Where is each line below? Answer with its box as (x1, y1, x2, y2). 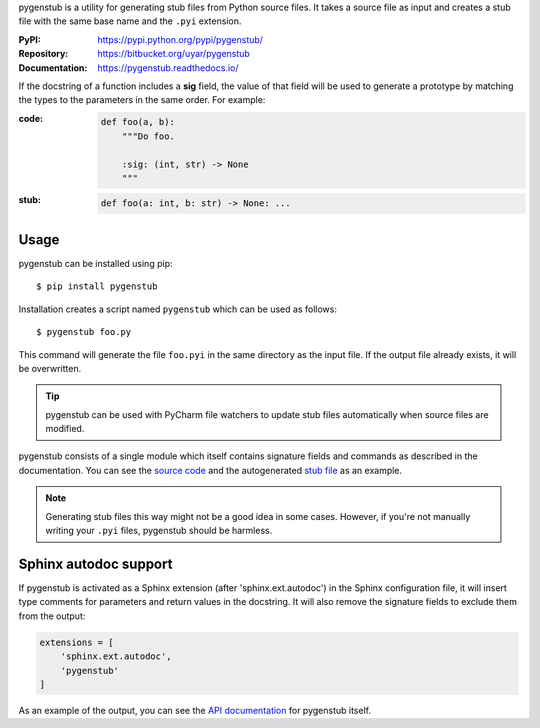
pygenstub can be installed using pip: (18, 257, 173, 269)
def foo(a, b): (100, 116, 175, 128)
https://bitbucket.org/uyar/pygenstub (97, 48, 250, 60)
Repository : (18, 48, 69, 60)
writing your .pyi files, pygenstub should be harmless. (45, 525, 273, 537)
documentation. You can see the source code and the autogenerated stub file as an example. (18, 464, 403, 476)
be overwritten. (18, 362, 82, 374)
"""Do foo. (121, 130, 175, 142)
